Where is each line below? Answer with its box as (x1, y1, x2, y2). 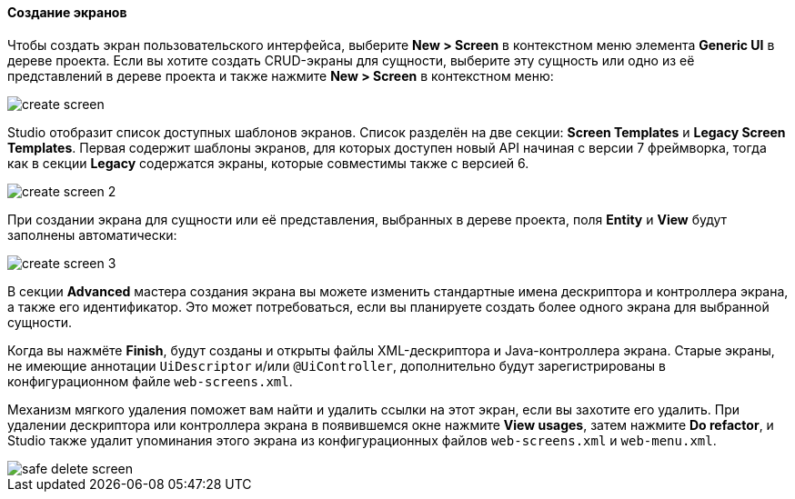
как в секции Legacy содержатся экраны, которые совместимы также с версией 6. (7, 155, 529, 171)
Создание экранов (7, 5, 127, 20)
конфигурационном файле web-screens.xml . (7, 373, 293, 389)
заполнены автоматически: (7, 226, 177, 243)
